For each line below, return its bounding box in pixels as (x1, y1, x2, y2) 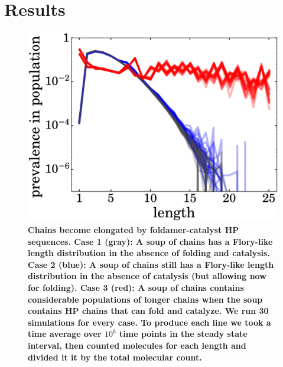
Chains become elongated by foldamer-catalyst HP (28, 224, 239, 236)
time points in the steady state (119, 327, 248, 340)
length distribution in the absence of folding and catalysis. (28, 247, 270, 259)
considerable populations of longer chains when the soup (28, 293, 263, 305)
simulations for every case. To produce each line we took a (28, 316, 271, 328)
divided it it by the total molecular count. (28, 350, 202, 363)
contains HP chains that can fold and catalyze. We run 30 (28, 304, 269, 317)
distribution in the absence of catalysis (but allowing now (28, 270, 266, 282)
